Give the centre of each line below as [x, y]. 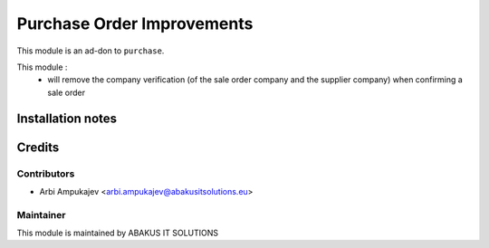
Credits [38, 147]
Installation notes [67, 118]
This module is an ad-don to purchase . [91, 51]
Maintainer [41, 215]
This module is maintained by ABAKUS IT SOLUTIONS [118, 233]
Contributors [46, 174]
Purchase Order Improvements [135, 24]
